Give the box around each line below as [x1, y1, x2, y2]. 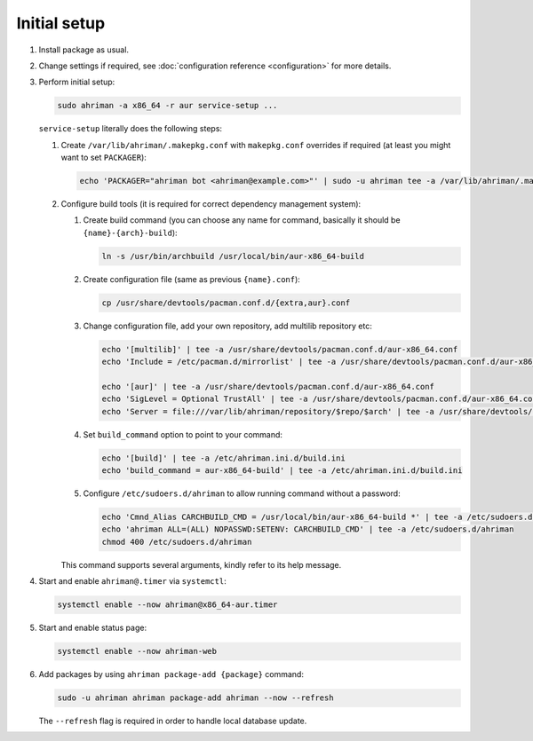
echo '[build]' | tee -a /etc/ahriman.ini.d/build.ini [101, 453, 346, 463]
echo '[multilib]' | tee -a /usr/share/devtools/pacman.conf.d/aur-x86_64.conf [101, 344, 458, 354]
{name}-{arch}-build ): [83, 227, 178, 238]
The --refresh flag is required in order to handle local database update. [38, 715, 307, 727]
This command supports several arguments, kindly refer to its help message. [60, 559, 342, 570]
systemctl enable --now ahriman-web [57, 646, 218, 657]
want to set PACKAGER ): [60, 152, 147, 163]
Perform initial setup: [38, 76, 115, 88]
